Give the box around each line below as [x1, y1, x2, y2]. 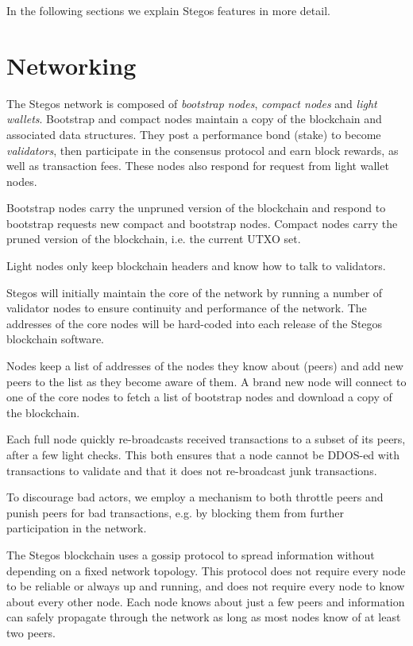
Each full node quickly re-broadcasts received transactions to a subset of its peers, [6, 431, 406, 447]
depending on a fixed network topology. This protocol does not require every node [6, 562, 406, 578]
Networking [6, 48, 137, 81]
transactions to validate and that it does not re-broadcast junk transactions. [6, 462, 377, 478]
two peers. [6, 624, 56, 640]
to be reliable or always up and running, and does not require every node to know [6, 578, 405, 594]
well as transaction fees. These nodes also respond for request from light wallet [6, 157, 389, 174]
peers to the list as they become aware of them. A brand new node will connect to [6, 373, 407, 389]
